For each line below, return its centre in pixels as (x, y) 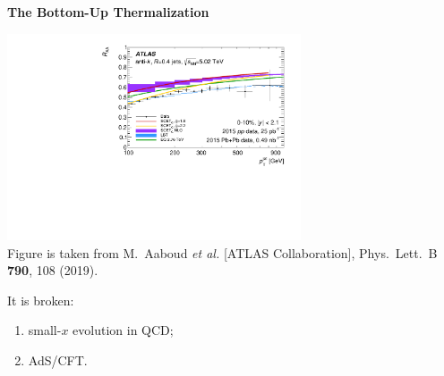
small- (45, 330)
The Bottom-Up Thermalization (108, 12)
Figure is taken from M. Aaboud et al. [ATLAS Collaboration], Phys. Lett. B (222, 252)
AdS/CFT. (58, 360)
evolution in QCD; (123, 330)
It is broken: (41, 300)
